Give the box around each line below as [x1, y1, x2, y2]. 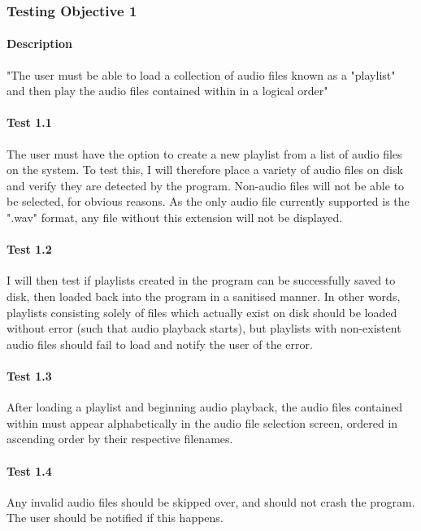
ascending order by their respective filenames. [7, 430, 233, 447]
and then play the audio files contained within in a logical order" [7, 82, 328, 99]
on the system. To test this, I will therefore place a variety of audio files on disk [7, 161, 403, 178]
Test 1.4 [7, 462, 52, 479]
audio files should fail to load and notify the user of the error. [7, 335, 313, 352]
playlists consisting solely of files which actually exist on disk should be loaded [7, 303, 397, 320]
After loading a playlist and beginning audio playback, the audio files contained [7, 398, 403, 416]
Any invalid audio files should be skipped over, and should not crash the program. [7, 493, 415, 510]
